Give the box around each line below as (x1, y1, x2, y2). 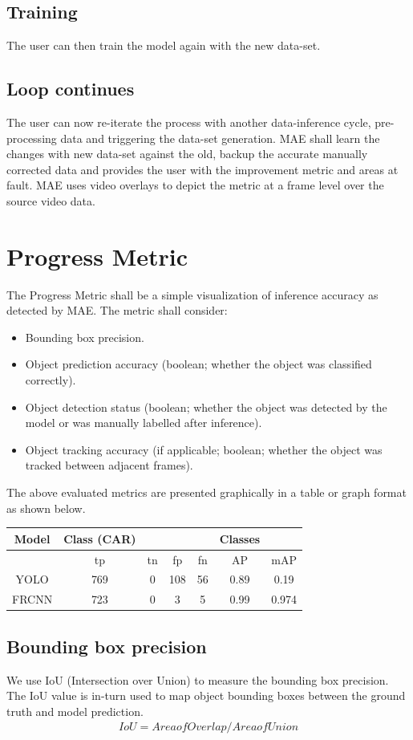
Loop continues (6, 76, 135, 101)
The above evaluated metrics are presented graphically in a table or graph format (6, 484, 407, 501)
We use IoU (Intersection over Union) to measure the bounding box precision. (6, 671, 389, 688)
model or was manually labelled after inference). (25, 414, 262, 431)
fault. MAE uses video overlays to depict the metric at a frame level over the (6, 177, 384, 193)
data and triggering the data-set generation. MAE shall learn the (60, 129, 380, 146)
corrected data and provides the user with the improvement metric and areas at (6, 161, 399, 177)
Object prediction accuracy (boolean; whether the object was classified (25, 356, 372, 372)
